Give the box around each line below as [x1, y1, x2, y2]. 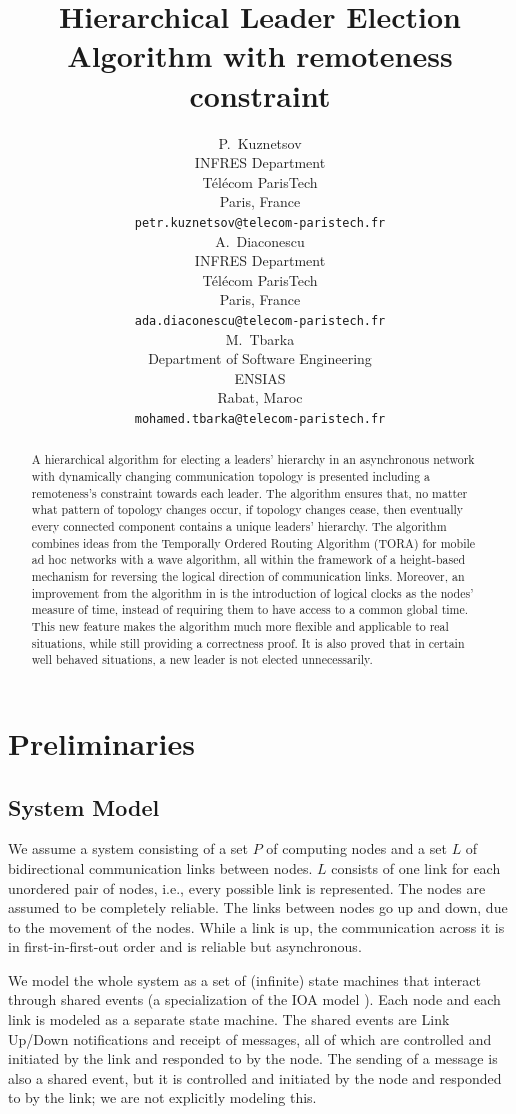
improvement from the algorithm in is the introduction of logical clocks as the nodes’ [31, 584, 474, 601]
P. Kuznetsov [218, 132, 302, 153]
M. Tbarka [225, 328, 295, 349]
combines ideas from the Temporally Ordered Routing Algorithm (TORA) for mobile [31, 534, 476, 551]
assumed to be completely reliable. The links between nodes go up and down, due [8, 897, 508, 918]
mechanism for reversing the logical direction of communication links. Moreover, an [31, 567, 465, 584]
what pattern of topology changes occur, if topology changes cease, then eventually [31, 501, 464, 518]
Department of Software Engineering [148, 348, 372, 369]
